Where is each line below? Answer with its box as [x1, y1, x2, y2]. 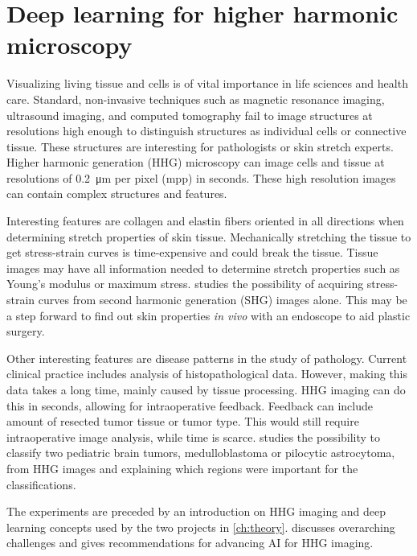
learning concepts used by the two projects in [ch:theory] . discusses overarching [6, 518, 395, 535]
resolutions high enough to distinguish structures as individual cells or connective [6, 122, 407, 139]
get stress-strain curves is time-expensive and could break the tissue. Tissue [6, 244, 378, 261]
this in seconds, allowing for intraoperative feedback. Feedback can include [6, 397, 373, 414]
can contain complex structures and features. [6, 185, 227, 202]
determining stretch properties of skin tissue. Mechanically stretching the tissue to [6, 228, 411, 245]
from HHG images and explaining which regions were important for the [6, 459, 358, 476]
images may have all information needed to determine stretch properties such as [6, 259, 400, 276]
